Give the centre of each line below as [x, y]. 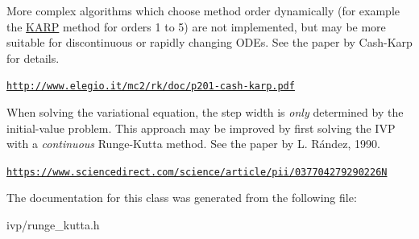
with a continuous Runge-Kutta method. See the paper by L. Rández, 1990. [193, 144]
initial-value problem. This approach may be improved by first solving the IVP [201, 128]
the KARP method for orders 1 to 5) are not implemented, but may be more [196, 26]
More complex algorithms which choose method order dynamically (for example [203, 10]
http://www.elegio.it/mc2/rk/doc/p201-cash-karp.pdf [151, 87]
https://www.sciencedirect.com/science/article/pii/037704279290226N [197, 172]
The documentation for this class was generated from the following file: [182, 198]
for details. [33, 58]
